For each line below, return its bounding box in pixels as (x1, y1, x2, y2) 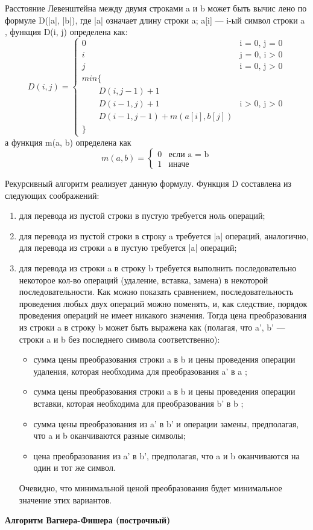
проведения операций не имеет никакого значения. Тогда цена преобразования (19, 309, 307, 322)
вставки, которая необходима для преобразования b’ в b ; (33, 397, 244, 410)
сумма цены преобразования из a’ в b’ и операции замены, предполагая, (33, 417, 299, 430)
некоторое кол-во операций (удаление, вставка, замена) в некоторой (19, 273, 268, 286)
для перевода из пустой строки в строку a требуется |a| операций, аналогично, (19, 229, 309, 242)
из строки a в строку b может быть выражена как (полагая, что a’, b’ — (19, 321, 285, 334)
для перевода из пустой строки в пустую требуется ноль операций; (19, 209, 265, 222)
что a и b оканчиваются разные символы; (33, 429, 186, 442)
